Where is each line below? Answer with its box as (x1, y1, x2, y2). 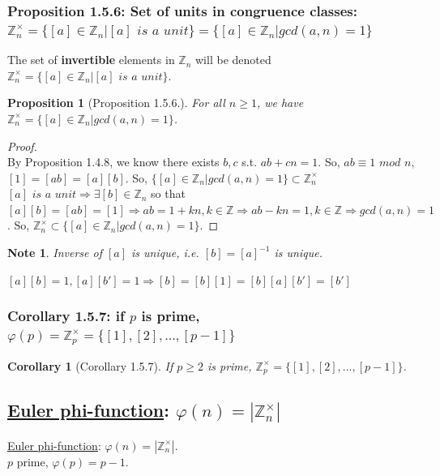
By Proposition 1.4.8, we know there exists (7, 153, 220, 170)
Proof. (7, 137, 37, 154)
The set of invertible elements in (7, 51, 175, 68)
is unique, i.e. (131, 244, 199, 261)
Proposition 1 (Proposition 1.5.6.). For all (7, 94, 225, 111)
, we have (256, 94, 304, 111)
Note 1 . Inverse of (7, 244, 102, 261)
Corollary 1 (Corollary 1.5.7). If (7, 357, 173, 374)
